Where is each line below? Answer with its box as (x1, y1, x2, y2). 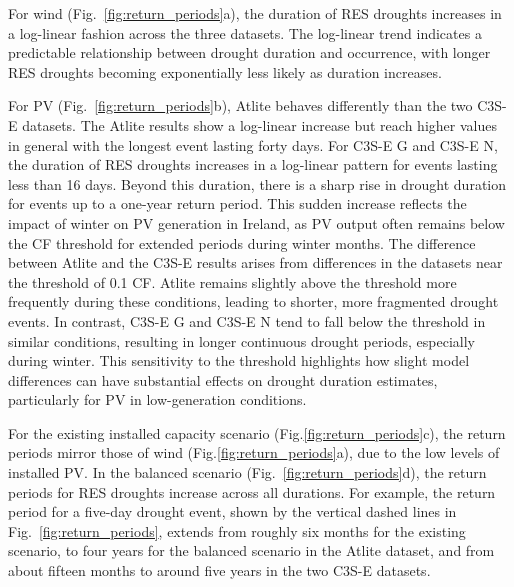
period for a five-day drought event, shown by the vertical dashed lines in (8, 501, 457, 522)
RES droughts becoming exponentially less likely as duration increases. (8, 61, 442, 82)
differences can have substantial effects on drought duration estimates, (8, 369, 438, 390)
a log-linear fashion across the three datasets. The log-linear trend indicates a (8, 22, 482, 43)
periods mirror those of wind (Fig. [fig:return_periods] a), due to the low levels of (8, 442, 500, 463)
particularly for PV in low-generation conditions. (8, 389, 307, 410)
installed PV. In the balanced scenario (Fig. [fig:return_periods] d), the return (8, 462, 487, 483)
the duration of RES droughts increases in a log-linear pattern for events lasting (8, 154, 498, 175)
